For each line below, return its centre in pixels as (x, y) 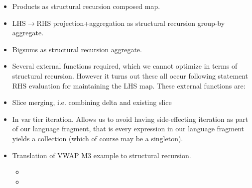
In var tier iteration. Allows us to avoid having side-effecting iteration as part (130, 119)
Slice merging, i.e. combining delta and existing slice (92, 102)
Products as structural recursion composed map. (86, 6)
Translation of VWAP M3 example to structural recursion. (102, 155)
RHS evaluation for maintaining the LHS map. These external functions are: (129, 85)
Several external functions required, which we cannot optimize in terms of (125, 66)
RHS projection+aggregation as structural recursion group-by (131, 23)
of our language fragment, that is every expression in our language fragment (128, 129)
